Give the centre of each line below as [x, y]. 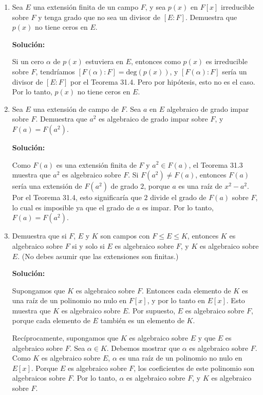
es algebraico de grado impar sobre [153, 119]
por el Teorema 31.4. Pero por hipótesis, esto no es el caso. [163, 81]
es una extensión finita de [96, 164]
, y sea [155, 7]
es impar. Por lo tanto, [178, 207]
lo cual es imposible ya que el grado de [73, 207]
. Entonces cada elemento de [186, 290]
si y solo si [88, 245]
